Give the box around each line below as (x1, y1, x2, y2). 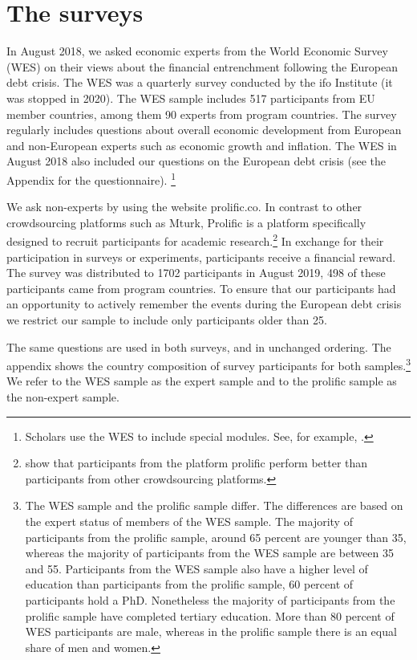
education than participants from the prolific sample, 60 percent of (25, 576, 354, 593)
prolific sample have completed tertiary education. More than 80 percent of (25, 607, 395, 624)
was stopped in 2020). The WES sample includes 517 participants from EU (6, 89, 375, 106)
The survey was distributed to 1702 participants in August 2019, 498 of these (6, 264, 386, 281)
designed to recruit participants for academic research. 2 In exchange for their (6, 230, 384, 249)
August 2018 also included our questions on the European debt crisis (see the (6, 153, 386, 169)
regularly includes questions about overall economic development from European (6, 121, 402, 138)
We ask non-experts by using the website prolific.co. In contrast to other (6, 198, 362, 215)
